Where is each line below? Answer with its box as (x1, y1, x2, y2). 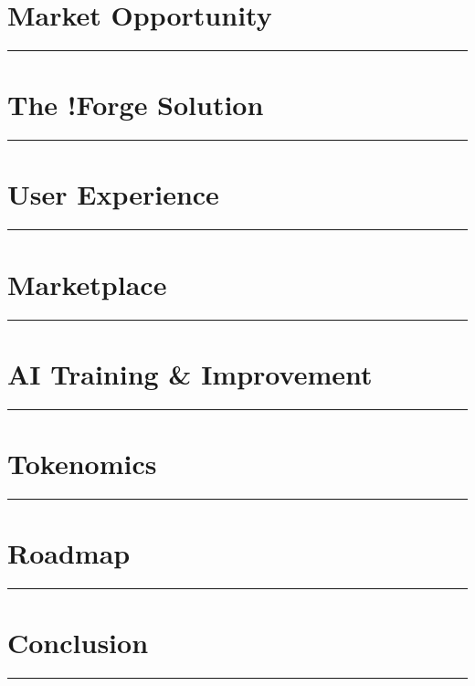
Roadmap (7, 533, 131, 571)
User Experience (7, 175, 219, 213)
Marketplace (7, 265, 167, 302)
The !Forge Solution (7, 86, 264, 123)
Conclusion (7, 624, 149, 661)
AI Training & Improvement (7, 354, 373, 392)
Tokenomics (7, 444, 157, 481)
